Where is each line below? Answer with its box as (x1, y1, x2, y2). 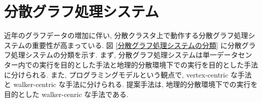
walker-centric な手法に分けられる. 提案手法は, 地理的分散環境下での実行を (13, 79, 258, 89)
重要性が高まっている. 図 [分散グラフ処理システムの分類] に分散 (32, 39, 242, 50)
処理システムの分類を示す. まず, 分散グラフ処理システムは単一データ (11, 49, 238, 60)
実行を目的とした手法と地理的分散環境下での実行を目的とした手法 (39, 59, 258, 69)
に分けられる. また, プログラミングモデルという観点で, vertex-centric (4, 69, 228, 79)
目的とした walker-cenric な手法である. (4, 88, 128, 99)
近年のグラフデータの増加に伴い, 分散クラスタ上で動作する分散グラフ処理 (4, 30, 248, 40)
